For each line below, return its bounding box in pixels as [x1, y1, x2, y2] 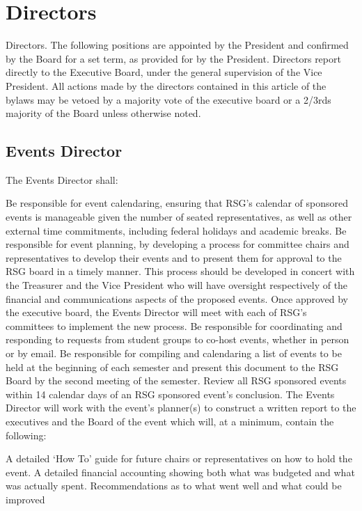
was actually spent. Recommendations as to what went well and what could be [6, 478, 342, 493]
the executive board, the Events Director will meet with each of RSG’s [6, 305, 307, 320]
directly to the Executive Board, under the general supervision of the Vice [6, 65, 322, 79]
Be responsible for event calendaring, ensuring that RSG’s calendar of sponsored [6, 196, 348, 210]
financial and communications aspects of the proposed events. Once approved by [6, 291, 349, 306]
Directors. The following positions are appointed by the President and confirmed [6, 38, 349, 52]
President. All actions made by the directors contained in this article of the [6, 78, 326, 93]
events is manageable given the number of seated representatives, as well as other [6, 210, 352, 224]
